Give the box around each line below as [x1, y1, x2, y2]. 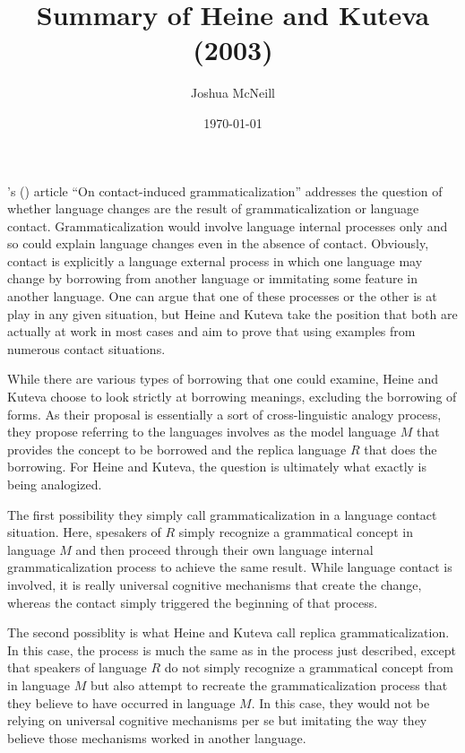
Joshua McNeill [191, 83, 275, 102]
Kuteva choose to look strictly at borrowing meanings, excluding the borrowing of [7, 387, 457, 406]
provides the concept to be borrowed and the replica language [7, 439, 347, 458]
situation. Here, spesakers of [7, 523, 161, 541]
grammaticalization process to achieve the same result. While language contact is [7, 558, 452, 576]
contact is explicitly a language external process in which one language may [7, 251, 423, 270]
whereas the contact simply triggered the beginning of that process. [7, 593, 378, 611]
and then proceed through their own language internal [75, 540, 374, 558]
